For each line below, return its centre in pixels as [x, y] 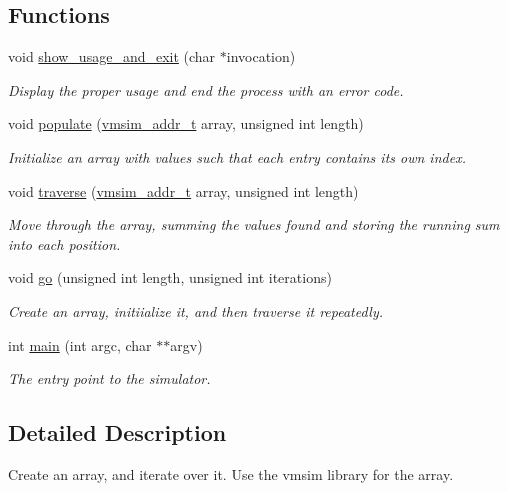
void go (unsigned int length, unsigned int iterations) [170, 277]
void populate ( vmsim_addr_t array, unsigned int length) [186, 123]
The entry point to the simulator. [109, 378]
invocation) [261, 56]
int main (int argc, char [80, 344]
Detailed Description [117, 432]
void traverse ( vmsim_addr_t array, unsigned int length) [183, 190]
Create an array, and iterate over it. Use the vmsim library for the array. [231, 473]
